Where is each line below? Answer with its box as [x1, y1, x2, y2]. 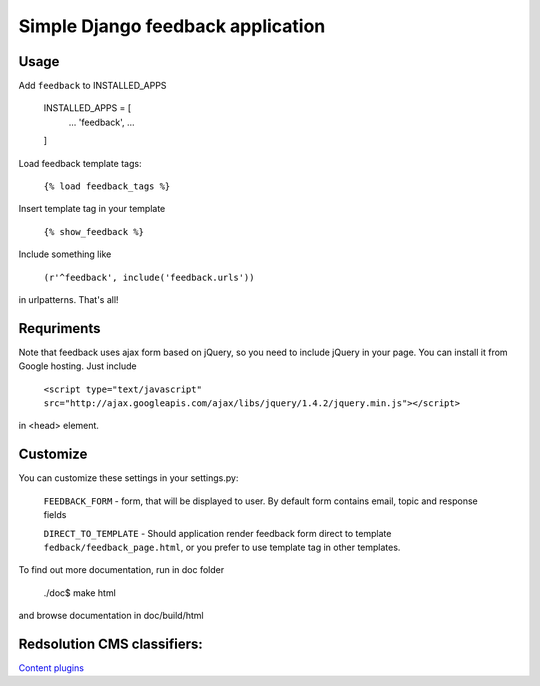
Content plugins [18, 661, 85, 674]
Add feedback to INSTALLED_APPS [18, 80, 167, 92]
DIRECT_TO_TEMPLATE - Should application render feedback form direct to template [43, 527, 392, 539]
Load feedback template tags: [18, 157, 142, 169]
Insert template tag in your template [18, 203, 166, 215]
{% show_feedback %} [43, 226, 145, 237]
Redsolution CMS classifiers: [18, 635, 204, 652]
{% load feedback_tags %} [43, 181, 171, 192]
